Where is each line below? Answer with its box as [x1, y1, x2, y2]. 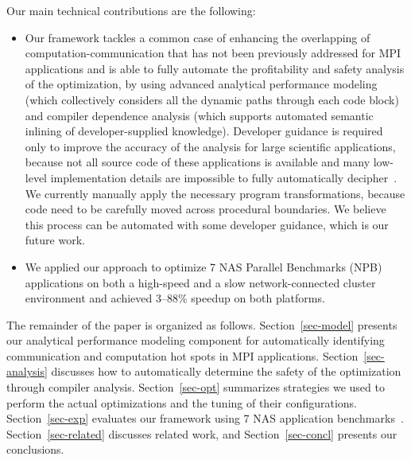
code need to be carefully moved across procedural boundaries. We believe [25, 201, 386, 217]
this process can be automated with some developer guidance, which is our [25, 216, 389, 232]
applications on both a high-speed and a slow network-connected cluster [25, 274, 376, 290]
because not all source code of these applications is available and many [25, 154, 370, 170]
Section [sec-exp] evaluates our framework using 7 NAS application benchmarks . [6, 410, 404, 427]
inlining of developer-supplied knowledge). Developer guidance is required [25, 123, 383, 139]
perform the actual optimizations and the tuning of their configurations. [6, 394, 357, 411]
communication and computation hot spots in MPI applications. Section [6, 347, 359, 364]
